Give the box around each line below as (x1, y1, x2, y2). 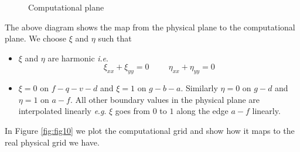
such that (98, 32, 132, 44)
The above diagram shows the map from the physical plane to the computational (5, 20, 295, 33)
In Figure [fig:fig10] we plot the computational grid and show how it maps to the (5, 124, 295, 136)
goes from (115, 105, 151, 117)
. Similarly (180, 82, 218, 94)
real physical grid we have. (5, 136, 100, 148)
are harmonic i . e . (47, 51, 108, 64)
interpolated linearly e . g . (18, 105, 107, 117)
